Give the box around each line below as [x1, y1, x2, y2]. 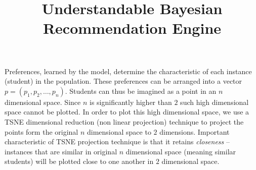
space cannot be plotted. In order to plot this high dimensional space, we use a [5, 106, 249, 117]
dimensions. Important [159, 126, 230, 137]
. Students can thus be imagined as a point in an [65, 85, 217, 96]
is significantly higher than [90, 96, 172, 107]
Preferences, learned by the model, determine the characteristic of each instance [5, 66, 252, 76]
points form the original [5, 126, 78, 137]
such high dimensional [180, 96, 249, 107]
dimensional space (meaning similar [125, 146, 236, 156]
